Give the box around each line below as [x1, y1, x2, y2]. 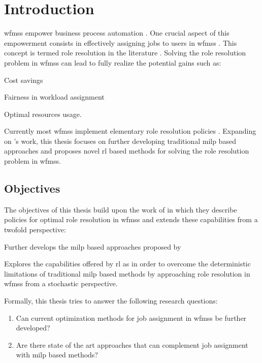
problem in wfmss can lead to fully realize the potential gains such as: [4, 57, 221, 68]
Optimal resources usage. [4, 108, 82, 119]
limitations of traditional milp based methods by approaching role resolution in [4, 268, 250, 279]
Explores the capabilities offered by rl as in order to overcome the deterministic [4, 258, 251, 269]
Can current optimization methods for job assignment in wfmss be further [16, 312, 247, 323]
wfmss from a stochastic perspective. [4, 278, 118, 289]
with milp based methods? [16, 349, 98, 360]
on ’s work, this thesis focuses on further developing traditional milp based [4, 135, 236, 146]
